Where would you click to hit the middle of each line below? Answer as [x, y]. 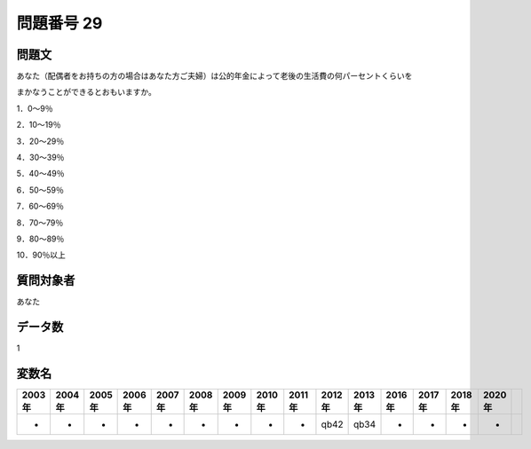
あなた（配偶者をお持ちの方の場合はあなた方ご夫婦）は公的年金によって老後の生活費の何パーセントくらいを [214, 76]
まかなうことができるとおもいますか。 [87, 92]
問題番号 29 [59, 23]
